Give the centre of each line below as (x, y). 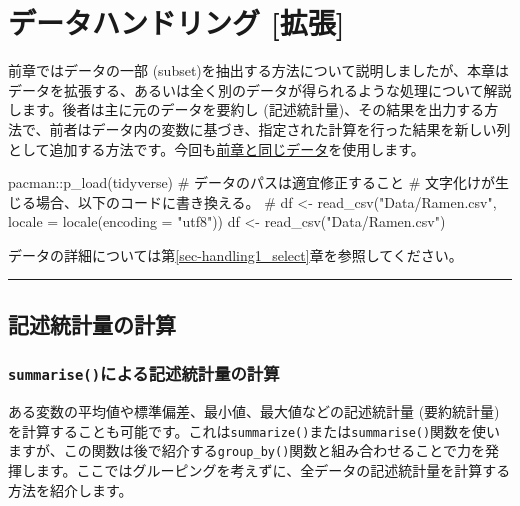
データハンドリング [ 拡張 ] (176, 22)
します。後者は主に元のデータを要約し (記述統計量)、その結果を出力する (246, 109)
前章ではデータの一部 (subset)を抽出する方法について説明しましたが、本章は (259, 70)
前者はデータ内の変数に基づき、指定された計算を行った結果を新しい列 (280, 128)
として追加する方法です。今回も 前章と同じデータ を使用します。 (216, 148)
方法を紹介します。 (70, 489)
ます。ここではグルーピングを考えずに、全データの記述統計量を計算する (273, 469)
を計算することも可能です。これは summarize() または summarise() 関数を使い (254, 430)
